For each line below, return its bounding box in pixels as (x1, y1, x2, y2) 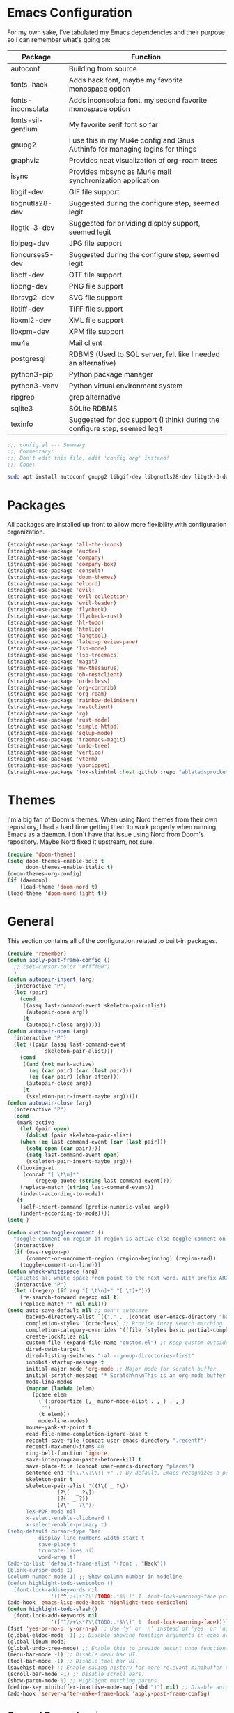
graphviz (10, 155, 40, 165)
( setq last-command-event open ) (25, 1151, 120, 1158)
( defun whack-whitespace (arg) (7, 1268, 98, 1275)
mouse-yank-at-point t (25, 1424, 92, 1431)
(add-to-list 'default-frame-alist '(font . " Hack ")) (7, 1560, 167, 1568)
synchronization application (68, 175, 159, 185)
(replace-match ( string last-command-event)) (19, 1184, 155, 1191)
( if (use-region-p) (13, 1248, 70, 1255)
